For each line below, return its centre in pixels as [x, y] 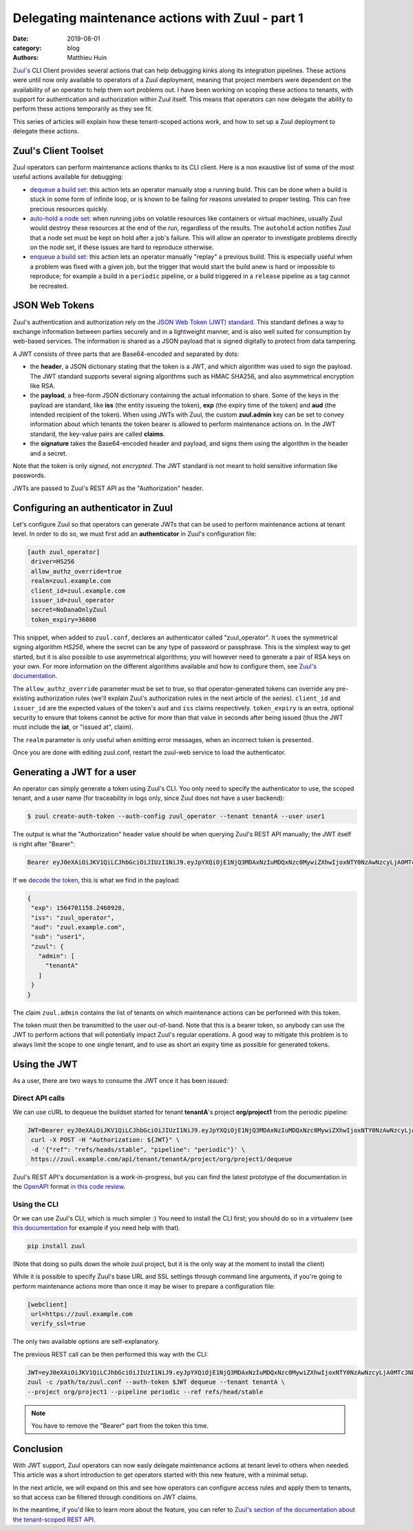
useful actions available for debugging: [68, 177]
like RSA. [42, 386]
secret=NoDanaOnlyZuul [70, 610]
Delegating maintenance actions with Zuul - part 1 [158, 18]
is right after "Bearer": [44, 844]
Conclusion [38, 1449]
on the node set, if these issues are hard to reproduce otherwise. [122, 247]
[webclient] [47, 1304]
